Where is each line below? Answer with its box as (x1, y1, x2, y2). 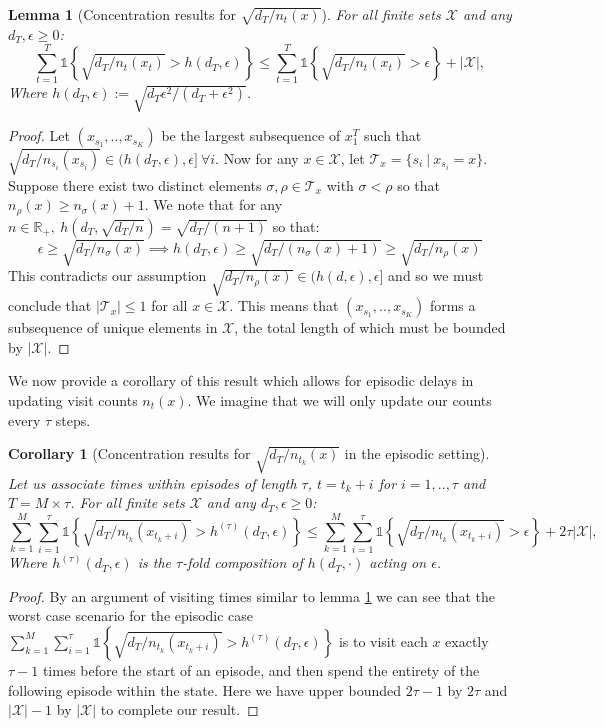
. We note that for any (144, 194, 283, 215)
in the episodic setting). (344, 443, 490, 464)
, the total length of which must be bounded (234, 317, 506, 338)
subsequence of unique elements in (8, 317, 218, 338)
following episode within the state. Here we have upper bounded (8, 679, 402, 700)
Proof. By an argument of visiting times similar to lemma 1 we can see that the (8, 585, 495, 606)
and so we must (388, 265, 484, 286)
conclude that (8, 295, 92, 316)
